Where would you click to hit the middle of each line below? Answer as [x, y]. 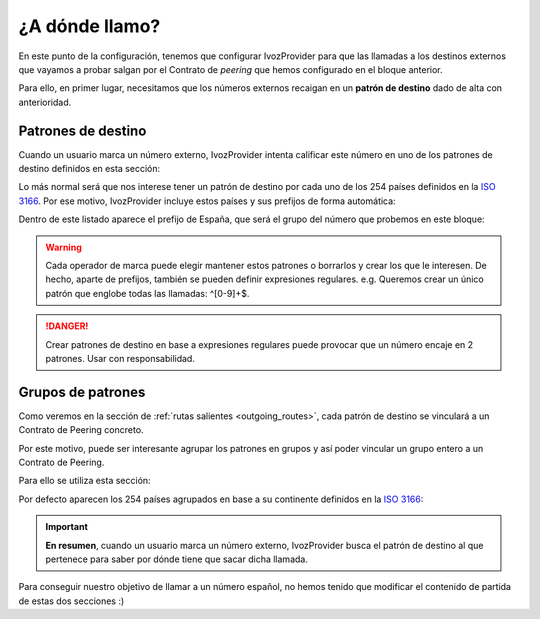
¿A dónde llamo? [89, 26]
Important [67, 527]
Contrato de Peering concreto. [81, 430]
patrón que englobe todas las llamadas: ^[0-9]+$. [147, 293]
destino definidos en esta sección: [89, 169]
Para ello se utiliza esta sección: [84, 481]
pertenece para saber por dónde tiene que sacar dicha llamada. [177, 559]
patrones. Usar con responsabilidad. [120, 358]
